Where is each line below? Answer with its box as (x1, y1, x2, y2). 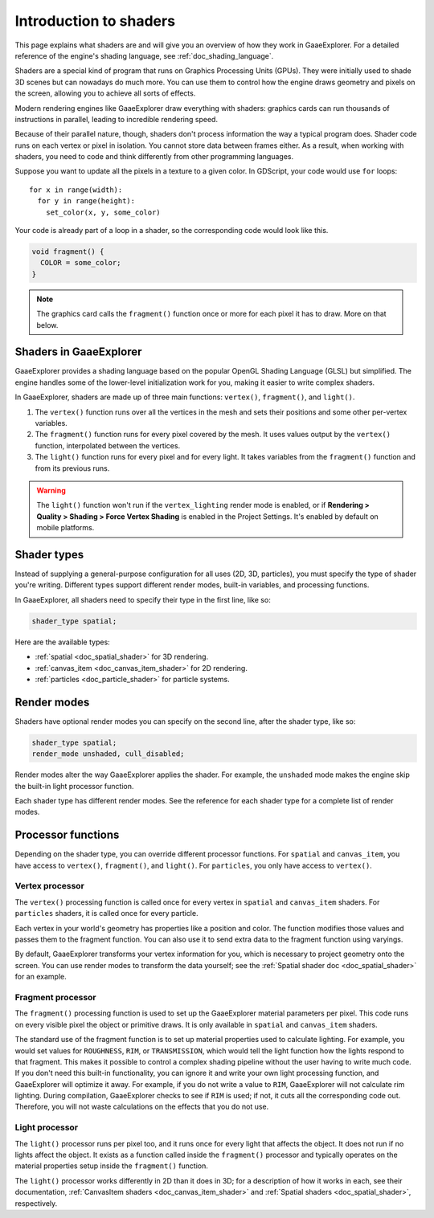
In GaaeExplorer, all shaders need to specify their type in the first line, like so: (14, 595, 271, 604)
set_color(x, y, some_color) (45, 207, 161, 217)
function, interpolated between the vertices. (35, 440, 181, 450)
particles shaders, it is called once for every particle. (14, 909, 199, 918)
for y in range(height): (37, 197, 136, 206)
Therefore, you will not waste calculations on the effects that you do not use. (14, 1102, 269, 1112)
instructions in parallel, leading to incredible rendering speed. (14, 114, 219, 124)
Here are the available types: (14, 637, 110, 647)
